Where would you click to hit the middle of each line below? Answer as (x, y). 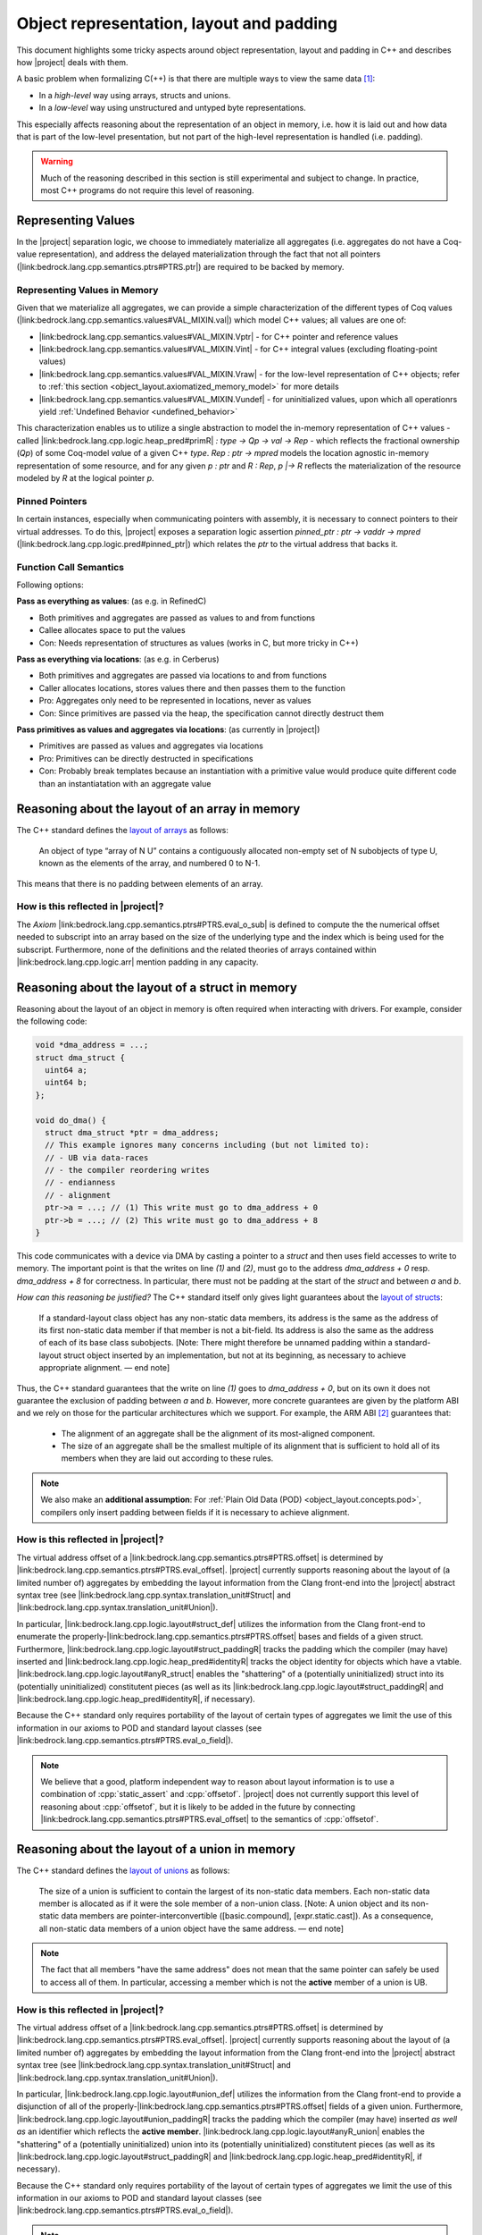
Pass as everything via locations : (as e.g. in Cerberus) (118, 659)
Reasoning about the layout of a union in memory (156, 1849)
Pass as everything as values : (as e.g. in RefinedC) (112, 601)
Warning (57, 162)
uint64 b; (66, 1083)
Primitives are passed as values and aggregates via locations (151, 746)
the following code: (52, 1021)
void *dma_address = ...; (92, 1045)
